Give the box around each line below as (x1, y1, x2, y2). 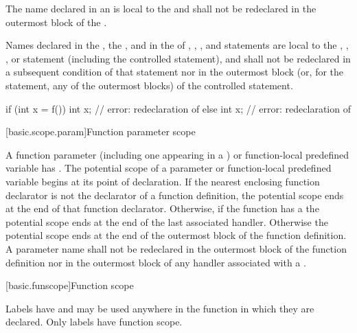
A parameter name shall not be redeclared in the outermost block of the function (5, 241, 347, 255)
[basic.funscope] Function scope (5, 278, 134, 292)
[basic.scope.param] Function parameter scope (5, 124, 196, 139)
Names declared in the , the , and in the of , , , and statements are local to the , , (5, 38, 349, 52)
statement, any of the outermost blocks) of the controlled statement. (5, 78, 293, 92)
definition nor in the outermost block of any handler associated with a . (5, 255, 306, 269)
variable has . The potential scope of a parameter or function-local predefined (5, 161, 332, 175)
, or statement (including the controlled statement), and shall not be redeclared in (5, 51, 351, 65)
